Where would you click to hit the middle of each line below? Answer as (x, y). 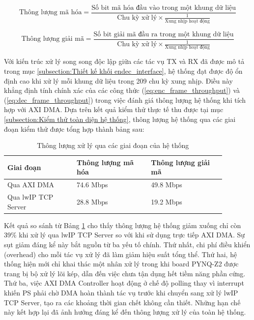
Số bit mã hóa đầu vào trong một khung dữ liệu (164, 8)
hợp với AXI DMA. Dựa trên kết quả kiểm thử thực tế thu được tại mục (114, 109)
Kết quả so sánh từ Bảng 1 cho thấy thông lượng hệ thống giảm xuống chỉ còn (123, 225)
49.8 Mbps (167, 185)
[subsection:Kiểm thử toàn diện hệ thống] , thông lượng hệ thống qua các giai (120, 119)
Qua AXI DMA (31, 185)
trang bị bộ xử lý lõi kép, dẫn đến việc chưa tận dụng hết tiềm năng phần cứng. (125, 273)
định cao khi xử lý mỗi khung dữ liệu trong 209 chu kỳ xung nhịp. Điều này (118, 80)
